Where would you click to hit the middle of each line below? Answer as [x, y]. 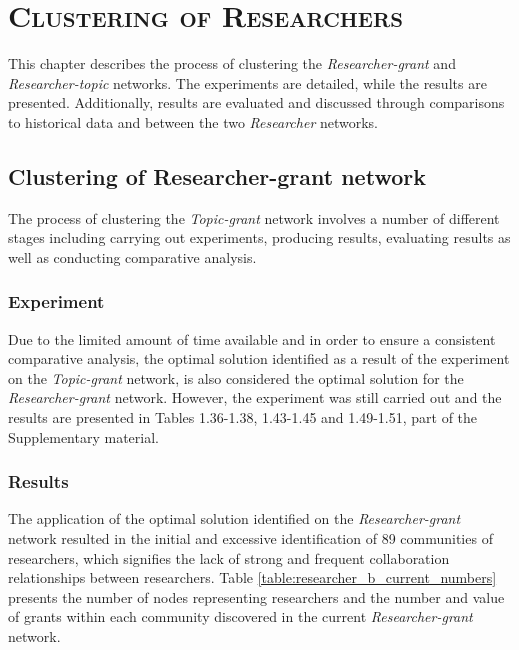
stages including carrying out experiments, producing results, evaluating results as [259, 237]
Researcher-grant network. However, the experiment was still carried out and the [255, 397]
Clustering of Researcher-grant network [217, 175]
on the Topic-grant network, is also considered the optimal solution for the [236, 377]
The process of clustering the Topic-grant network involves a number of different [254, 217]
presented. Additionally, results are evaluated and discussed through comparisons [256, 102]
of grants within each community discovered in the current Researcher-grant [240, 616]
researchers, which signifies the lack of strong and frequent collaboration [229, 557]
